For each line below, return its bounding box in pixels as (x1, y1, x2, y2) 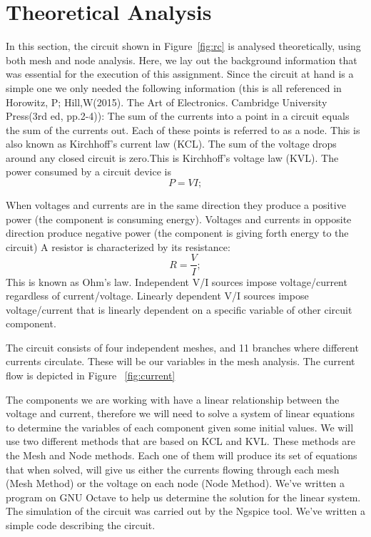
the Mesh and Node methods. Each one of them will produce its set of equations (6, 448, 357, 463)
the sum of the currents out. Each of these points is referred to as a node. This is (6, 122, 360, 137)
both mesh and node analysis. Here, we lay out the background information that (6, 52, 357, 67)
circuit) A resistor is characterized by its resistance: (6, 239, 230, 254)
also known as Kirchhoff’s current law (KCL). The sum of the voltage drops (6, 136, 337, 151)
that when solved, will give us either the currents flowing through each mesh (6, 461, 340, 476)
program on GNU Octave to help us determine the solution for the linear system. (6, 489, 361, 504)
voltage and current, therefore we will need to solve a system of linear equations (6, 406, 355, 421)
